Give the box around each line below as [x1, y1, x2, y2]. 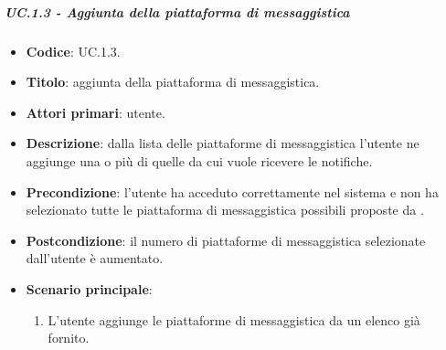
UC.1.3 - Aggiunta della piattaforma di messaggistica [5, 2, 350, 21]
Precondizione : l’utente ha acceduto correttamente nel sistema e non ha [26, 182, 439, 201]
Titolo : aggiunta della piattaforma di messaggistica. [26, 72, 320, 91]
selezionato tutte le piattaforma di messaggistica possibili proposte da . [26, 200, 424, 219]
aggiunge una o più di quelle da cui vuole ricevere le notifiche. [26, 151, 373, 170]
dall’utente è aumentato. [26, 249, 164, 268]
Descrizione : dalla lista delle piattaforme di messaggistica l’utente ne [26, 133, 419, 153]
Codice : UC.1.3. [26, 41, 121, 60]
